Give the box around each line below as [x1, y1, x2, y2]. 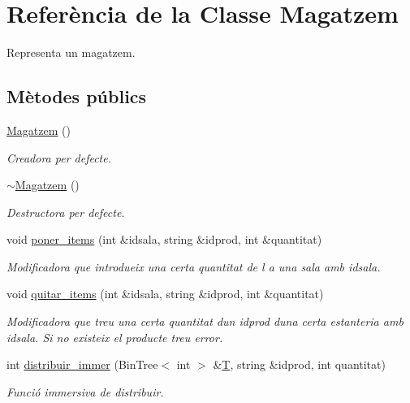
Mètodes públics [6, 84, 147, 109]
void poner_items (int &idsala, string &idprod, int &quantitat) [6, 231, 322, 248]
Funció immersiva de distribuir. [6, 383, 164, 400]
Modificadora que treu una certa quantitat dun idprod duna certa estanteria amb [6, 313, 404, 330]
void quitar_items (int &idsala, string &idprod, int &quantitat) [6, 285, 324, 302]
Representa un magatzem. [6, 44, 136, 61]
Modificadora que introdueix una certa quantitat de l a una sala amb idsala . [6, 258, 381, 275]
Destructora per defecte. [6, 203, 125, 220]
